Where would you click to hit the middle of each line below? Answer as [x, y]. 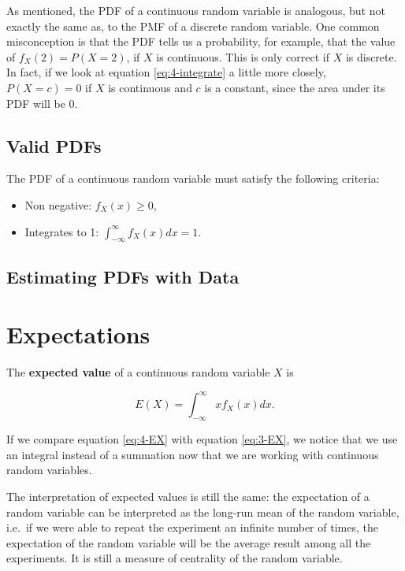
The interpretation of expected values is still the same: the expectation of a [188, 496]
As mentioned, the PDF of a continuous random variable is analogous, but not [196, 10]
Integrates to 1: [62, 231]
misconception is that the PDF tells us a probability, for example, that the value [201, 41]
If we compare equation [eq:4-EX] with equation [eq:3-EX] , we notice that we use [202, 439]
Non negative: [58, 204]
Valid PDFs [54, 145]
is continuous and [150, 87]
